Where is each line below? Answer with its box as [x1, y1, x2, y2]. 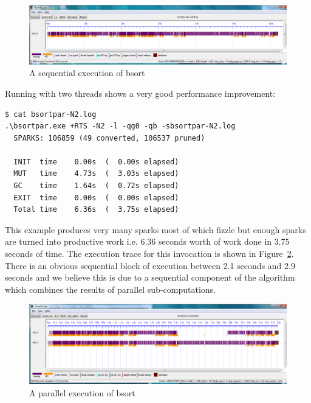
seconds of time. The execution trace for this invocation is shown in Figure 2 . [5, 247, 294, 260]
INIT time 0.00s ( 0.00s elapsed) [13, 157, 179, 166]
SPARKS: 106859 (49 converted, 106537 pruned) [13, 133, 205, 142]
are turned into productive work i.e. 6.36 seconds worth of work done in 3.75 [5, 235, 290, 248]
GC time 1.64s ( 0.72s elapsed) [13, 181, 179, 191]
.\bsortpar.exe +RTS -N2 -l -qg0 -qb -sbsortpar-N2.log [5, 122, 236, 131]
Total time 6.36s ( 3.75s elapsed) [13, 205, 179, 214]
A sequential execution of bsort [29, 66, 145, 79]
